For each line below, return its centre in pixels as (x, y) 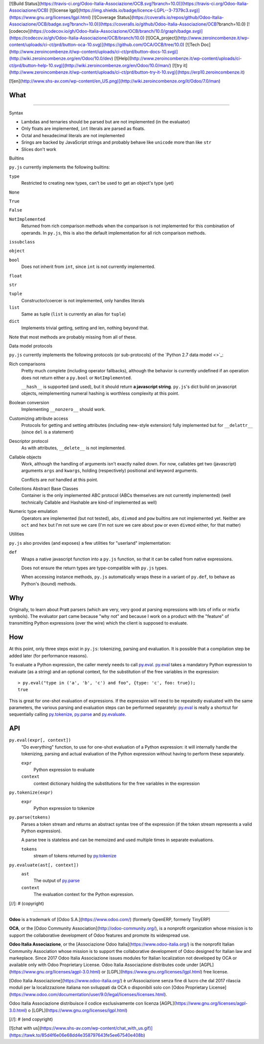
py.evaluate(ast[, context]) (44, 865)
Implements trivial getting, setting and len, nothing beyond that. (85, 328)
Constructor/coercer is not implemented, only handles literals (83, 300)
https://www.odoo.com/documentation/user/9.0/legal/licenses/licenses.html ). (89, 994)
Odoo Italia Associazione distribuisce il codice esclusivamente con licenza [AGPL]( (92, 1003)
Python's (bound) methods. (49, 583)
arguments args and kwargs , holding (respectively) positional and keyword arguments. (110, 471)
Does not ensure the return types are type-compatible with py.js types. (95, 568)
